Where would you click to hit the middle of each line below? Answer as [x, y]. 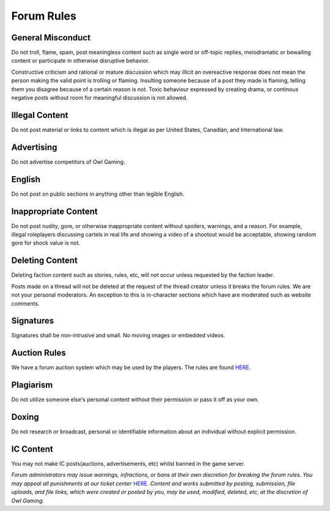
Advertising [34, 147]
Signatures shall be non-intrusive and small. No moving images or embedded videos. [118, 336]
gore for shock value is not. [46, 243]
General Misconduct [51, 38]
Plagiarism [32, 385]
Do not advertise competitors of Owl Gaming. [68, 161]
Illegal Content [40, 115]
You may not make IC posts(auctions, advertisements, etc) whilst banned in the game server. [128, 464]
